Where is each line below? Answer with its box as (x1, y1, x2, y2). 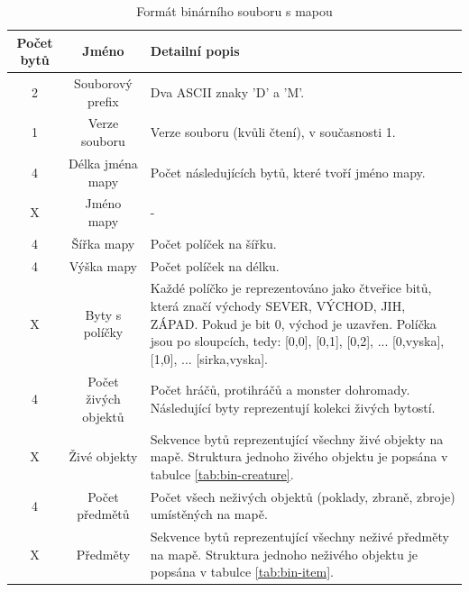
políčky (83, 323, 124, 342)
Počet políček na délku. (150, 256, 280, 275)
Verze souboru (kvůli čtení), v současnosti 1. (150, 123, 396, 141)
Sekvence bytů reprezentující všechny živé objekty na (150, 429, 444, 448)
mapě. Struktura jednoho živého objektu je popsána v (150, 447, 448, 466)
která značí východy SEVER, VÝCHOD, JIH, (150, 296, 406, 315)
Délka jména (69, 153, 138, 172)
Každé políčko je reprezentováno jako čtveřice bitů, (150, 278, 432, 297)
